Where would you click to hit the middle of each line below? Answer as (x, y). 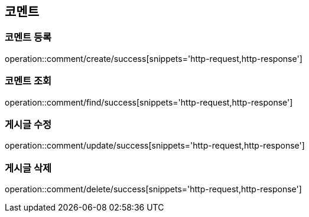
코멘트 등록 (28, 37)
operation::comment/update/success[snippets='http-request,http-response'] (155, 146)
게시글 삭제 (28, 168)
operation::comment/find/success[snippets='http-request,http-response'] (149, 102)
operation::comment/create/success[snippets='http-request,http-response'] (154, 58)
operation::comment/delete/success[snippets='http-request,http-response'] (153, 189)
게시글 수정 (28, 124)
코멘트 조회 (28, 81)
